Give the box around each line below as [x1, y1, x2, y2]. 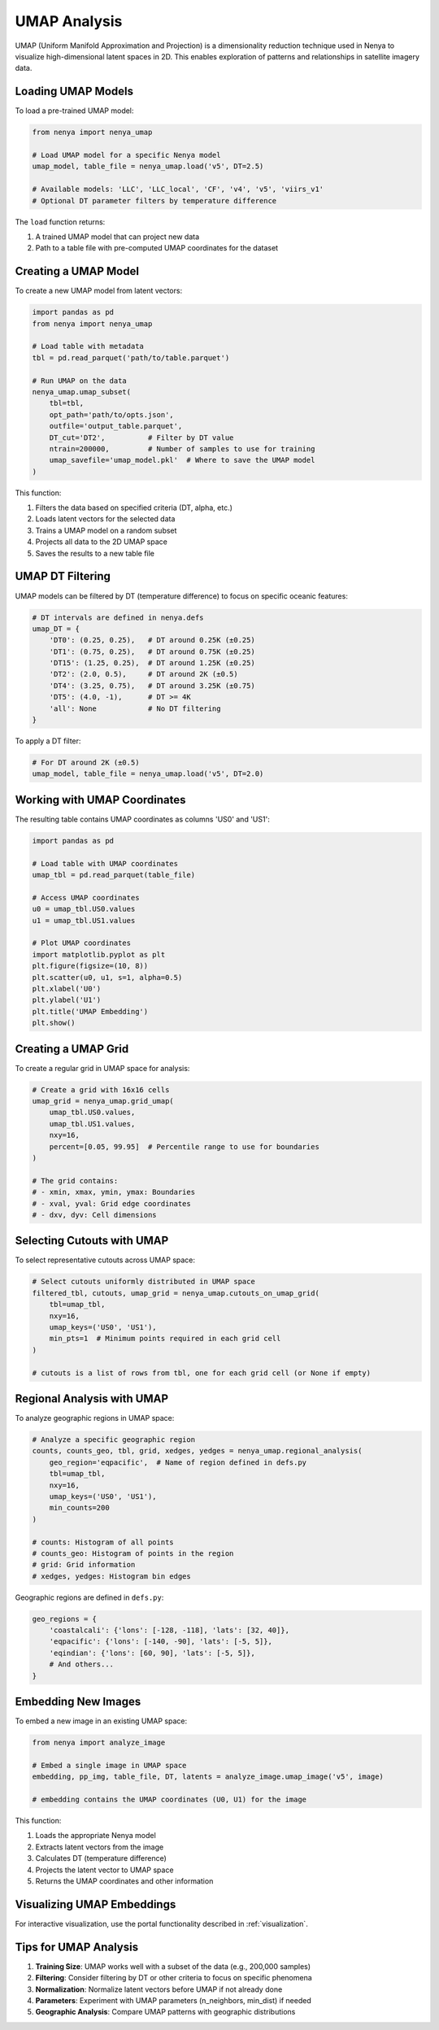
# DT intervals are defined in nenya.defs [32, 612, 204, 622]
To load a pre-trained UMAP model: [15, 106, 134, 115]
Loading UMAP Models [15, 85, 134, 98]
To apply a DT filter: [15, 736, 81, 746]
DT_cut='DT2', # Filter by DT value [49, 433, 234, 442]
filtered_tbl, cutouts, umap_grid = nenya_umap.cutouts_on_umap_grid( [32, 1288, 320, 1297]
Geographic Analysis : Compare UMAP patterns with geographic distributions [35, 2007, 296, 2017]
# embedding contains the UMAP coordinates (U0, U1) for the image [32, 1795, 307, 1805]
